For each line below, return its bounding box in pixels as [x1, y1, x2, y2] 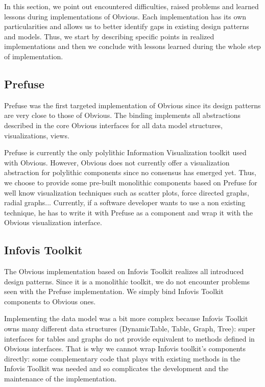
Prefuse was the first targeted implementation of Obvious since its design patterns [4, 100, 261, 110]
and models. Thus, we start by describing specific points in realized [4, 31, 214, 41]
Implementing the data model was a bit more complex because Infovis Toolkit [4, 313, 248, 324]
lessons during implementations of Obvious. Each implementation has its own [4, 11, 247, 21]
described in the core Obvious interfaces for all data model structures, [4, 119, 223, 130]
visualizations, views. [4, 130, 69, 140]
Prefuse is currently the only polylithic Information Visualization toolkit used [4, 147, 247, 158]
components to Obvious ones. [4, 296, 96, 306]
